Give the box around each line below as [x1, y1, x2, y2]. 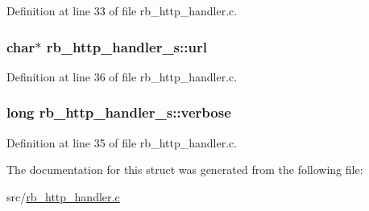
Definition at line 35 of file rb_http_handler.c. [6, 134, 238, 151]
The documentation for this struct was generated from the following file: [6, 161, 363, 178]
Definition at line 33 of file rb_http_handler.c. [6, 2, 238, 19]
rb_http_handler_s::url [46, 36, 207, 56]
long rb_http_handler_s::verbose [6, 102, 231, 122]
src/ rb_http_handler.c [6, 188, 120, 205]
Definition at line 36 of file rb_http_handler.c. [6, 68, 238, 85]
